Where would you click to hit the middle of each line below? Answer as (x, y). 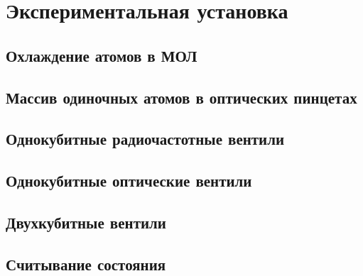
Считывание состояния (86, 264)
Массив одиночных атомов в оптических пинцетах (181, 97)
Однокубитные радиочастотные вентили (145, 139)
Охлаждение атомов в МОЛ (102, 55)
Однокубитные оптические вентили (129, 181)
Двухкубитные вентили (86, 222)
